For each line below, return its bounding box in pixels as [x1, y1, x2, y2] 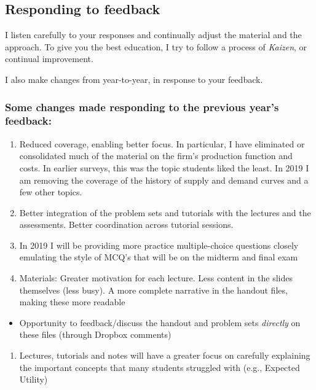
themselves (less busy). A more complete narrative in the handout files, [19, 283, 288, 296]
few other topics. [19, 185, 82, 198]
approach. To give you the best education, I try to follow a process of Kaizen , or [5, 40, 307, 53]
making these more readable [19, 295, 125, 308]
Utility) [19, 373, 48, 386]
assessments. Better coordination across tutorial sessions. [19, 218, 234, 231]
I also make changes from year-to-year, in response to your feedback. [5, 72, 263, 85]
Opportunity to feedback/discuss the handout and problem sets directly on [19, 316, 301, 329]
